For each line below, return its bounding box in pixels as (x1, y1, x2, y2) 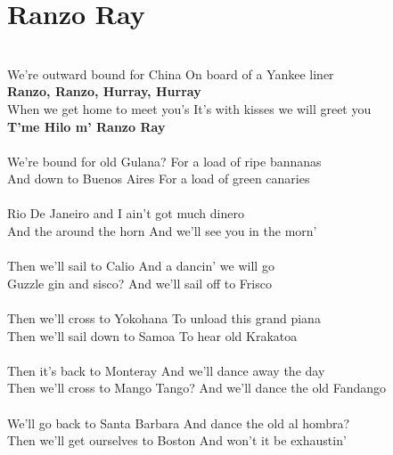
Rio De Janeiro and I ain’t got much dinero (7, 204, 244, 223)
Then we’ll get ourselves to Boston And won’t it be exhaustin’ (7, 431, 347, 450)
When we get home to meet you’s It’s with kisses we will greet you (7, 99, 372, 118)
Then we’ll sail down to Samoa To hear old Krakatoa (7, 326, 298, 345)
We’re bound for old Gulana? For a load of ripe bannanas (7, 151, 322, 170)
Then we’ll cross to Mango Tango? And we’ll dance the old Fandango (7, 378, 387, 397)
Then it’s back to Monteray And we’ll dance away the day (7, 361, 325, 379)
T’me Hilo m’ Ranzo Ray (7, 117, 166, 135)
